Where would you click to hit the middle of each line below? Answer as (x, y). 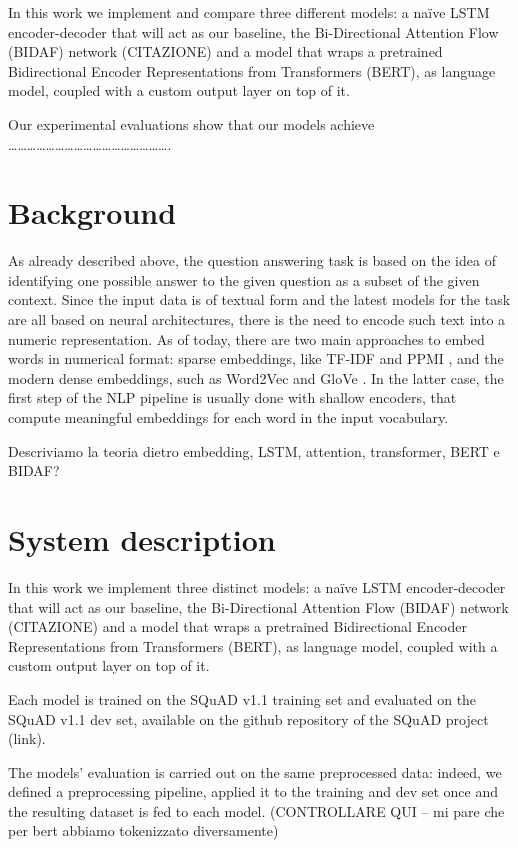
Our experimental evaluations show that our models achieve (191, 123)
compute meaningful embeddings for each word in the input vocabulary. (228, 417)
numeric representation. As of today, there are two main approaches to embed (246, 338)
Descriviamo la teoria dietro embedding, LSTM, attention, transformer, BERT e (254, 450)
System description (142, 539)
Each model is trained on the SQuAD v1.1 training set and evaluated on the (242, 698)
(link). (27, 738)
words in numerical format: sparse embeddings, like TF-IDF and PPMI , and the (256, 358)
